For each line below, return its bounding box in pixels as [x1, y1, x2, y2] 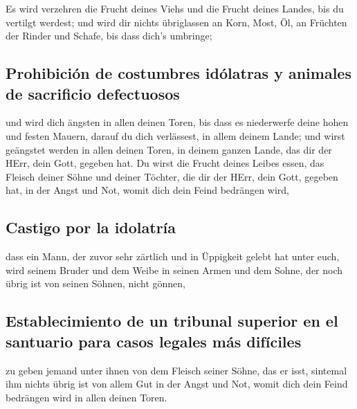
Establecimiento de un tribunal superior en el [6, 310, 338, 331]
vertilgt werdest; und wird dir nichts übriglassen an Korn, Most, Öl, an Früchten [6, 15, 347, 29]
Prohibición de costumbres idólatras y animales [6, 62, 351, 84]
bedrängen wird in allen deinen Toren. [6, 390, 167, 404]
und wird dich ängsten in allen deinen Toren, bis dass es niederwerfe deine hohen [6, 115, 349, 129]
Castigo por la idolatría [6, 217, 176, 238]
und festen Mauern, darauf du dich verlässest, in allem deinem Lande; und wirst [6, 128, 345, 143]
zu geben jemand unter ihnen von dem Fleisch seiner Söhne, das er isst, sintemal [6, 363, 347, 377]
